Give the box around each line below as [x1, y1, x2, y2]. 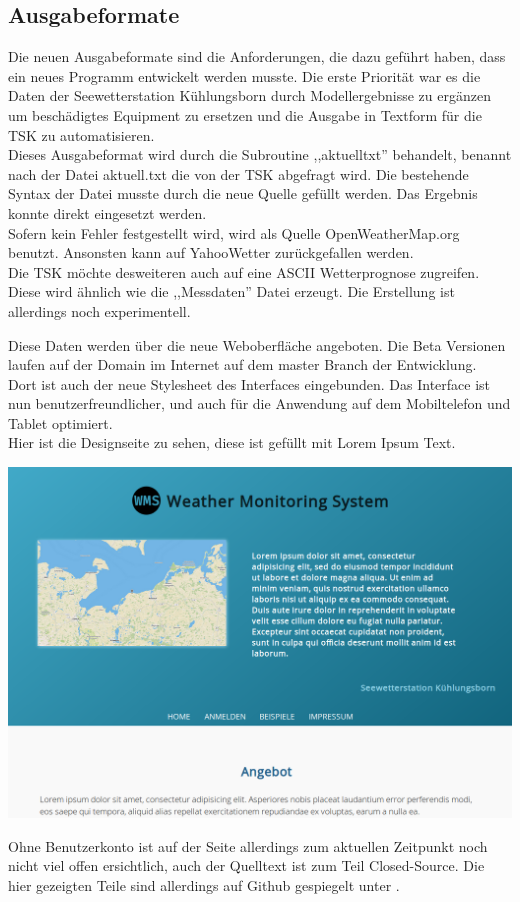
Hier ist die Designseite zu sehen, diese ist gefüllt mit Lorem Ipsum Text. [8, 432, 456, 453]
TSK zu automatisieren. [8, 124, 155, 145]
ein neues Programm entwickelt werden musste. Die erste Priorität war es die [8, 65, 481, 86]
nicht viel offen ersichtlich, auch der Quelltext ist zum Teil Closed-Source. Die [8, 855, 485, 876]
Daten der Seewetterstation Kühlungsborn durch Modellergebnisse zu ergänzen [8, 85, 491, 106]
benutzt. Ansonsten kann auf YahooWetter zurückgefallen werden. [8, 242, 414, 263]
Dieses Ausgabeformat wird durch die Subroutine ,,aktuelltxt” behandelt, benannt [8, 144, 512, 165]
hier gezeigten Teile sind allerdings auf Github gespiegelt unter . [8, 874, 400, 895]
